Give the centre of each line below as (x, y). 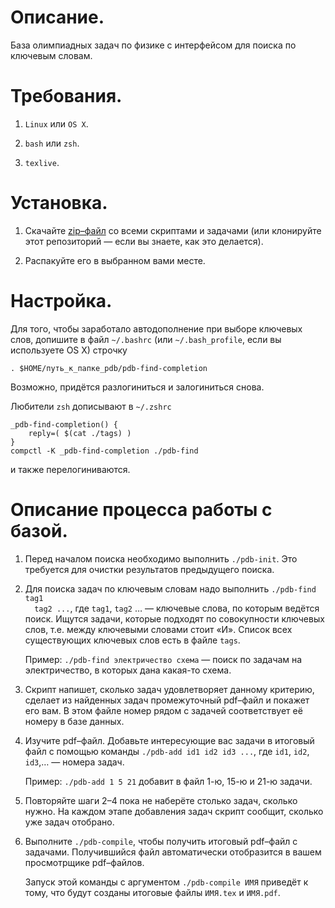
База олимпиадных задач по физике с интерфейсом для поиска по (153, 45)
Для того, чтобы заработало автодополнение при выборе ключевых (156, 328)
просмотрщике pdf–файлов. (84, 862)
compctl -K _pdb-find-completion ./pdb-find (104, 451)
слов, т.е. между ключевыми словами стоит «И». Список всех (158, 629)
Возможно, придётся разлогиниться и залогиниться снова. (137, 387)
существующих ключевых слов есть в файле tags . (132, 640)
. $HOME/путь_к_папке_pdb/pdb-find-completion (109, 368)
